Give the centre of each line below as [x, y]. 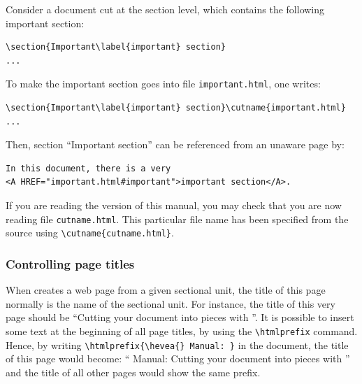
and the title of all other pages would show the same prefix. [133, 372]
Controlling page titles [70, 263]
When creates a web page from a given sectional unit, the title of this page [166, 290]
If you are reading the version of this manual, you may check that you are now [174, 205]
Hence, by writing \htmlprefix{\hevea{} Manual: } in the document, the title [177, 344]
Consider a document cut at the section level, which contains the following [165, 9]
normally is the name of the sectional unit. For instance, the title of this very [171, 303]
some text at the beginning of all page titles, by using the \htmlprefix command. [182, 330]
